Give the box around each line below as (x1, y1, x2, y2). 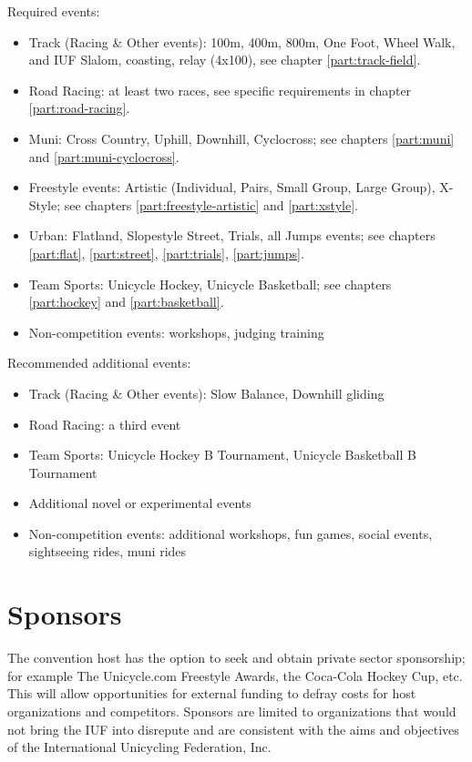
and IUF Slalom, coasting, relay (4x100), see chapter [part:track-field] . (28, 50, 421, 69)
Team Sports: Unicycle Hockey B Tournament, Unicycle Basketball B (28, 445, 416, 464)
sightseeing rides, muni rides (28, 542, 187, 561)
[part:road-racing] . (28, 98, 130, 117)
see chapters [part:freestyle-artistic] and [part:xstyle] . (64, 195, 358, 214)
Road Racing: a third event (28, 414, 181, 433)
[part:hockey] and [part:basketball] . (28, 292, 224, 311)
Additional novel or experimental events (28, 493, 251, 513)
